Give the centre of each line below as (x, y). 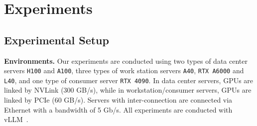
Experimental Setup (57, 40)
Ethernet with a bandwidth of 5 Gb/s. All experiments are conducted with (118, 109)
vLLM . (16, 119)
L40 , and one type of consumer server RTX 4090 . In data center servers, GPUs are (129, 80)
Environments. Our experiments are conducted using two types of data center (126, 61)
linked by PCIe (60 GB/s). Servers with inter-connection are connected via (118, 100)
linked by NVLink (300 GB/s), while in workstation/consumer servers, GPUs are (128, 90)
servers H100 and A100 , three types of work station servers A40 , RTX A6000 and (124, 70)
